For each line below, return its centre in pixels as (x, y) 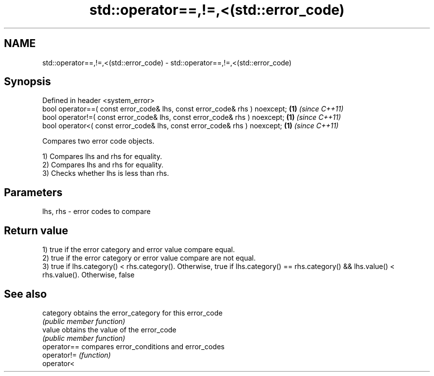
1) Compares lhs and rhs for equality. (102, 157)
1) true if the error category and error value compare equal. (139, 250)
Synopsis (27, 82)
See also (26, 294)
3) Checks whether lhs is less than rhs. (106, 173)
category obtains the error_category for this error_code (133, 313)
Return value (36, 230)
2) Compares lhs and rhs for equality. (103, 165)
